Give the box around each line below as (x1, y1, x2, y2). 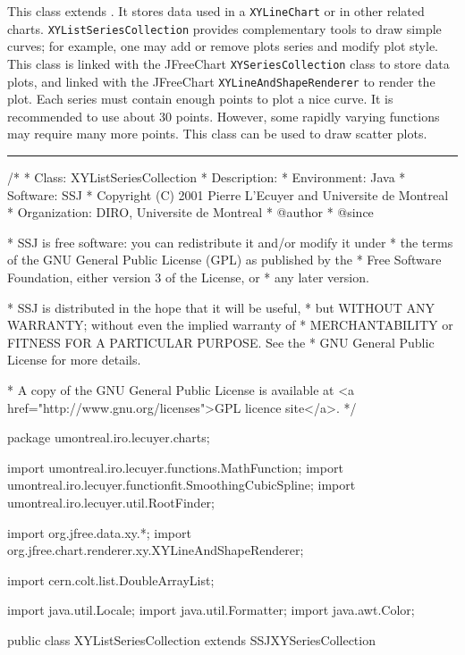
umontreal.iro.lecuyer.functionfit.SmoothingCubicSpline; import (7, 475, 356, 494)
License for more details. (7, 350, 141, 369)
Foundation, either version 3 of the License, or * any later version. (7, 267, 369, 286)
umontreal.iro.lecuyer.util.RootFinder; (7, 492, 215, 511)
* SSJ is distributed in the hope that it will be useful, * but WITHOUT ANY (7, 298, 435, 316)
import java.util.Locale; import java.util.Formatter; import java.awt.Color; (7, 600, 415, 619)
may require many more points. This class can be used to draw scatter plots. (7, 124, 427, 143)
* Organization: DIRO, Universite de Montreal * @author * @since (7, 203, 374, 222)
